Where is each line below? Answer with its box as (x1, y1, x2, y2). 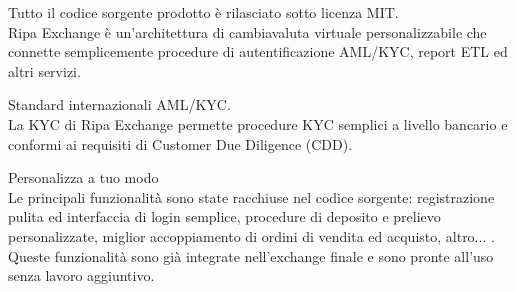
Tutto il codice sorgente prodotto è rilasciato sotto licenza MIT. (8, 2, 399, 22)
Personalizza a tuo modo (8, 167, 159, 188)
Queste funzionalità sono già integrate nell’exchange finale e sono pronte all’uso (8, 245, 494, 266)
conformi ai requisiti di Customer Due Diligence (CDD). (8, 133, 353, 154)
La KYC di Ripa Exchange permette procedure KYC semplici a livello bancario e (8, 113, 508, 134)
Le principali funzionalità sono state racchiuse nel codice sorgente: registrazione (8, 186, 495, 207)
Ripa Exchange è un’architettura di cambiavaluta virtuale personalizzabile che (8, 21, 487, 42)
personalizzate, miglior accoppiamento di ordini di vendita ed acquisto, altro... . (8, 225, 495, 246)
